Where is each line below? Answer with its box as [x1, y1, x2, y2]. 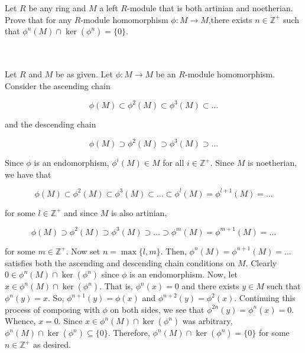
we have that [5, 168, 51, 180]
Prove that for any [5, 13, 72, 25]
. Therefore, [108, 326, 150, 339]
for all [163, 156, 184, 169]
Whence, [5, 315, 36, 327]
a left [99, 2, 118, 14]
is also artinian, [111, 206, 167, 218]
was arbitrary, [182, 315, 233, 327]
